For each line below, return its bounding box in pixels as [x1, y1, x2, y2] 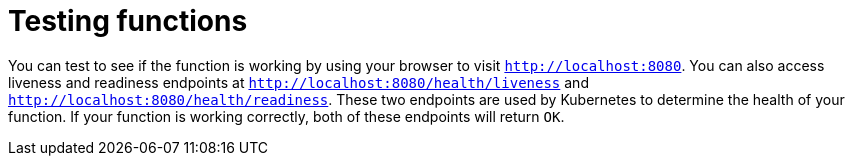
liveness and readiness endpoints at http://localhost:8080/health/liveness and [8, 73, 589, 91]
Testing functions [8, 4, 248, 38]
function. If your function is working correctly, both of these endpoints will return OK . [8, 107, 565, 125]
